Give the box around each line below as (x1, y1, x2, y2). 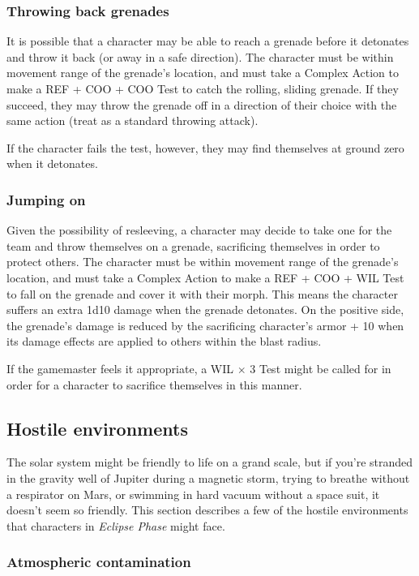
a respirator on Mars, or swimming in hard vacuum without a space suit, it (6, 485, 380, 502)
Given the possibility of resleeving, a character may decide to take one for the (6, 221, 392, 239)
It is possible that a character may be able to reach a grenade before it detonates (6, 32, 409, 49)
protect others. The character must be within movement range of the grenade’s (6, 253, 399, 270)
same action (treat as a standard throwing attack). (6, 112, 259, 129)
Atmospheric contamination (6, 552, 191, 572)
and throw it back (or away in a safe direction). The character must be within (6, 48, 394, 65)
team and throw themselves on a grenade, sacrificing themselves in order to (6, 237, 380, 254)
